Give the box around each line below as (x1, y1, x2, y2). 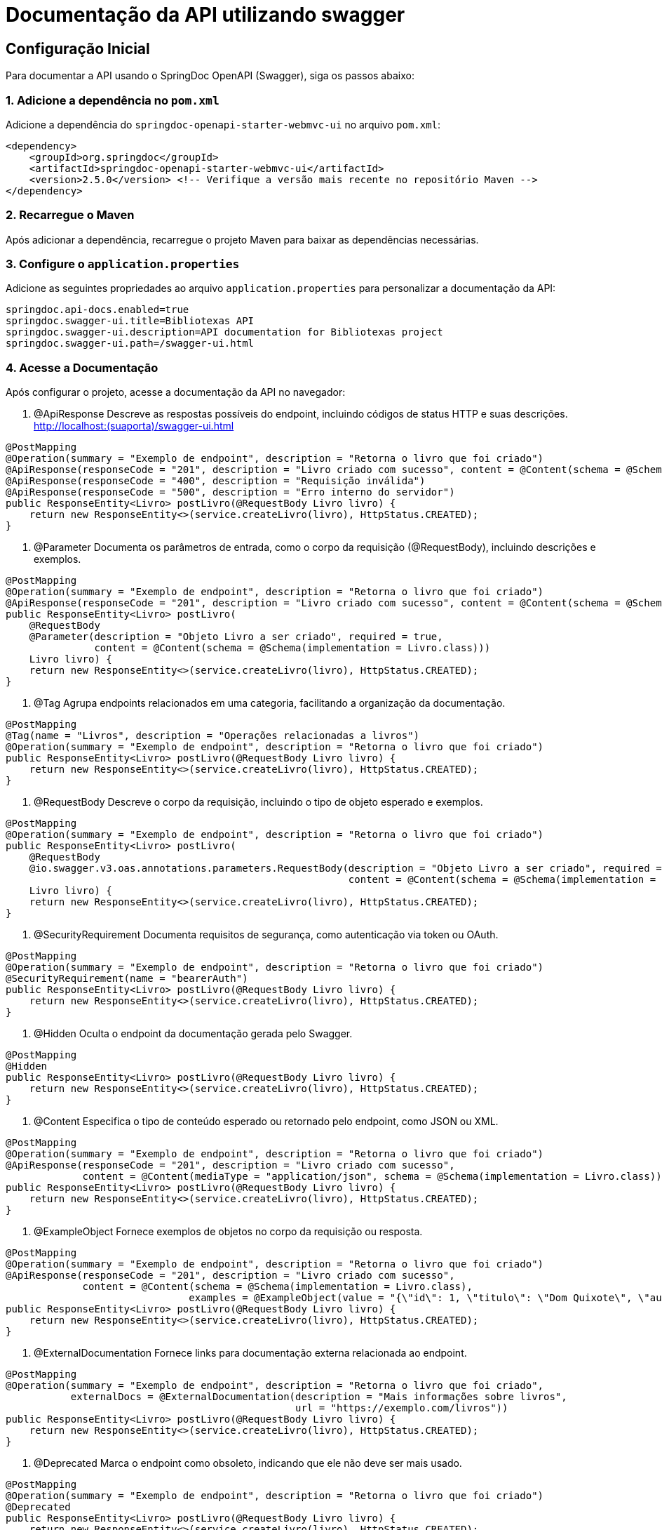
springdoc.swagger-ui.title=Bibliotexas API (6, 315, 255, 327)
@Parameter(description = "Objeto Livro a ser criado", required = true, (29, 631, 443, 643)
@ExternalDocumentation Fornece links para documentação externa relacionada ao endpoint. (34, 1347, 467, 1359)
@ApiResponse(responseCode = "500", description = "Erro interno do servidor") (6, 486, 455, 498)
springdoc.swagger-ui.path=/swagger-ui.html (6, 338, 255, 350)
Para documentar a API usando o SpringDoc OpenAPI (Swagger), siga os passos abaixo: (6, 69, 414, 82)
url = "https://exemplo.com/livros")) (295, 1402, 508, 1414)
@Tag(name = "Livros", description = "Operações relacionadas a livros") (6, 730, 420, 742)
